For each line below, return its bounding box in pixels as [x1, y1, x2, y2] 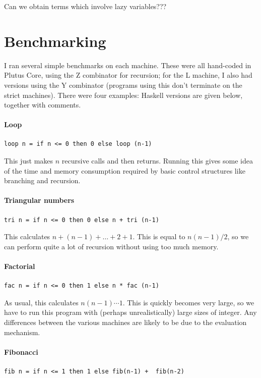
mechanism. [4, 327, 40, 337]
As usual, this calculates [4, 297, 79, 307]
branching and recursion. [4, 175, 81, 186]
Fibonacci [4, 346, 38, 357]
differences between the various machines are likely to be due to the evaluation [4, 317, 247, 328]
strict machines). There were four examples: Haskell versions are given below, [4, 89, 243, 100]
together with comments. [4, 99, 81, 110]
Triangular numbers [4, 195, 75, 205]
